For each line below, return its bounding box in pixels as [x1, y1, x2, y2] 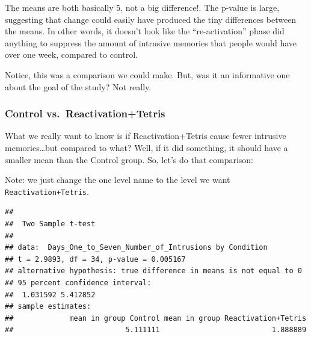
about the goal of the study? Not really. [5, 80, 152, 93]
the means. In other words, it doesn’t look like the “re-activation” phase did [5, 25, 285, 37]
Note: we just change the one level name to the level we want [5, 173, 230, 186]
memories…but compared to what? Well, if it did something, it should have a [5, 141, 288, 153]
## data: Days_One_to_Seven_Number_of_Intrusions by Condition [5, 243, 268, 252]
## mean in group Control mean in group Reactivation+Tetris [5, 314, 307, 323]
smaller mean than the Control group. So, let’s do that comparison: [5, 153, 254, 165]
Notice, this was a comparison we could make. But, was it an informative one [5, 68, 290, 81]
